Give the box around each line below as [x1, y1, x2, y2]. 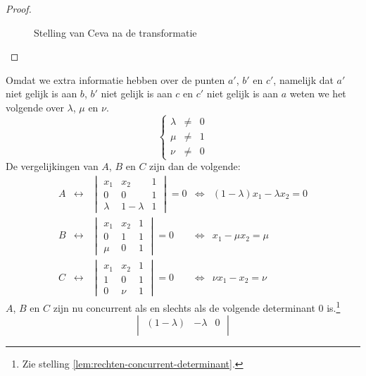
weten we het [289, 86, 346, 101]
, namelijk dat [273, 72, 334, 87]
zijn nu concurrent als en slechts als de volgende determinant [53, 300, 315, 315]
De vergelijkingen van [6, 159, 99, 174]
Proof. [6, 1, 32, 16]
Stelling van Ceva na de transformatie [34, 25, 197, 40]
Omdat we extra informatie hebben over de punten [6, 72, 225, 87]
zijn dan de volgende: [149, 159, 241, 174]
